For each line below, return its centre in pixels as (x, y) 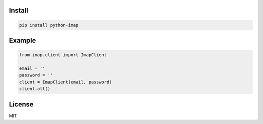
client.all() (35, 89)
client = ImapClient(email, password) (66, 82)
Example (22, 40)
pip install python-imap (49, 25)
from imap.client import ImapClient (63, 55)
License (21, 104)
